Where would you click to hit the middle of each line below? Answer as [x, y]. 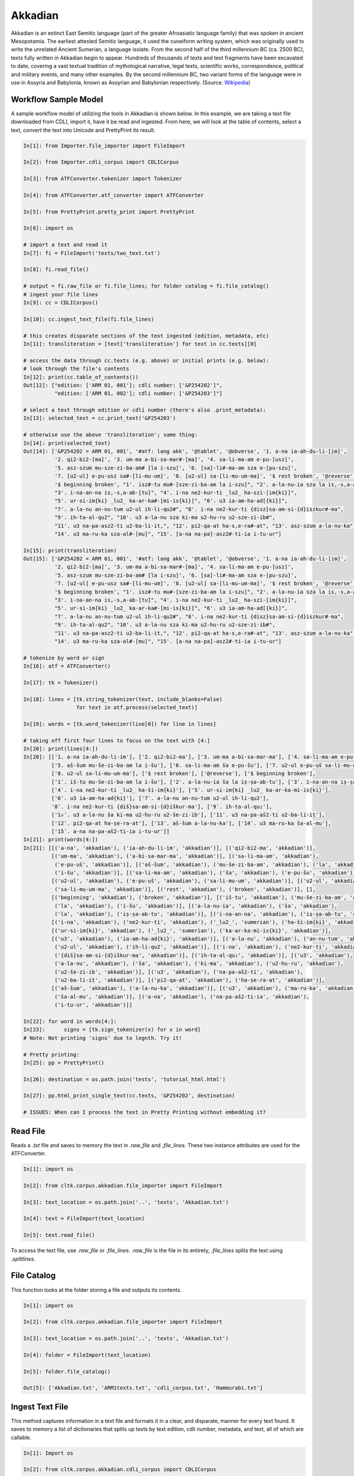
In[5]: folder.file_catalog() [67, 1371]
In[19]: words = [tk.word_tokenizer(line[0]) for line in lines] [120, 724]
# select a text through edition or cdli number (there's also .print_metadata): [145, 410]
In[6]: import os [48, 228]
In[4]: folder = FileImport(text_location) [87, 1355]
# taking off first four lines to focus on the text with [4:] [117, 740]
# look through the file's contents [76, 369]
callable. [21, 1437]
